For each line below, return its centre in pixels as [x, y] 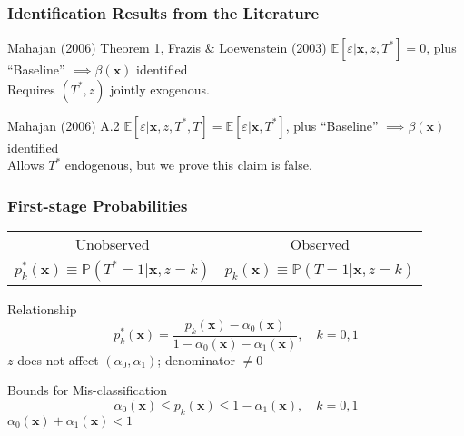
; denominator [196, 359]
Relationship [42, 309]
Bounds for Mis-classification [87, 390]
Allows [26, 165]
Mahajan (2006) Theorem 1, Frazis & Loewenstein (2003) [167, 48]
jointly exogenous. [160, 89]
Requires [31, 89]
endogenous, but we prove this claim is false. [188, 165]
